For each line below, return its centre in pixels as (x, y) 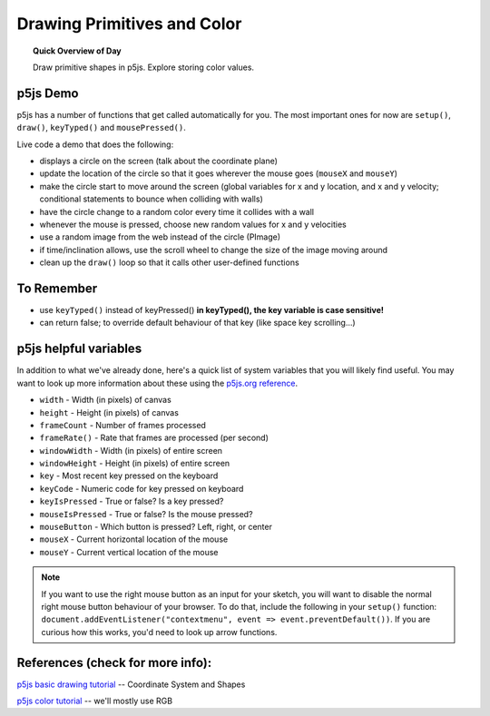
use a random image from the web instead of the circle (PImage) (160, 237)
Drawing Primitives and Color (129, 24)
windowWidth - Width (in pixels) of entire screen (131, 450)
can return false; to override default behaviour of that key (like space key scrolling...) (197, 323)
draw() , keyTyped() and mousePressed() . (101, 128)
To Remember (57, 288)
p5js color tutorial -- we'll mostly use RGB (94, 701)
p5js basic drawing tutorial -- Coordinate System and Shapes (131, 684)
